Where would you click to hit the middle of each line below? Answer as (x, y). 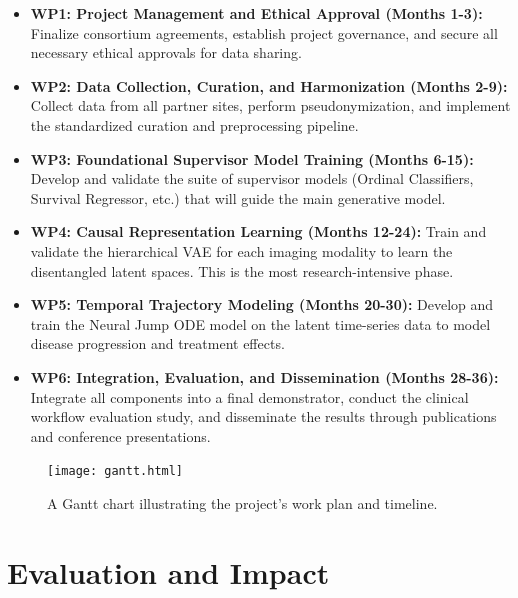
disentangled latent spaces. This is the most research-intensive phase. (242, 270)
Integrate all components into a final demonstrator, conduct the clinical (249, 396)
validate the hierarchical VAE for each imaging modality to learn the (241, 250)
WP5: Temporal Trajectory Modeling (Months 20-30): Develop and (262, 304)
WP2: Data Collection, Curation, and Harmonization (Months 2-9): (269, 85)
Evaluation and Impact (168, 571)
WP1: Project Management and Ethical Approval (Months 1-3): (256, 13)
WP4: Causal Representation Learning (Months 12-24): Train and (258, 231)
